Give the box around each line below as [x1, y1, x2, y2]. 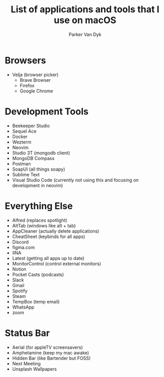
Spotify [12, 288, 28, 294]
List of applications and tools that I [10, 4, 160, 15]
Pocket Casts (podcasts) [12, 271, 64, 277]
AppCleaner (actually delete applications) [12, 228, 100, 234]
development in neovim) [12, 182, 63, 188]
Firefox [19, 82, 35, 88]
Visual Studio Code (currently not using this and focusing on [12, 177, 139, 183]
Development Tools [5, 106, 89, 117]
